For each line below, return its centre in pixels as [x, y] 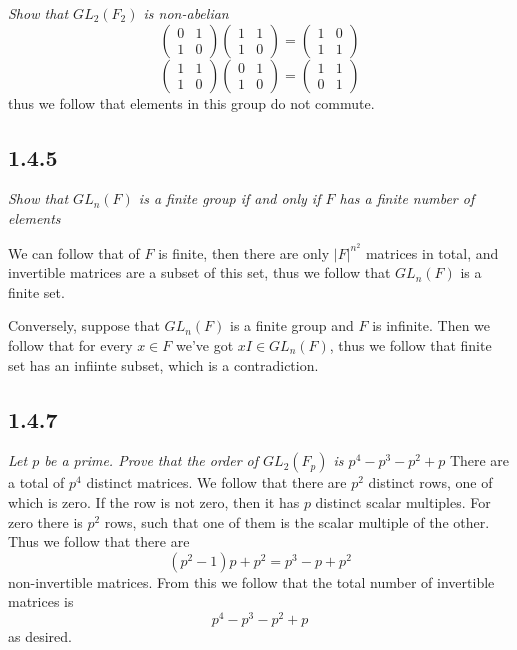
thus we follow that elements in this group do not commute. [191, 102]
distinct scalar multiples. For [403, 501]
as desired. [40, 636]
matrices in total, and [432, 252]
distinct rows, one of [430, 482]
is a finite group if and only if [229, 198]
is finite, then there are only [244, 252]
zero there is [45, 521]
